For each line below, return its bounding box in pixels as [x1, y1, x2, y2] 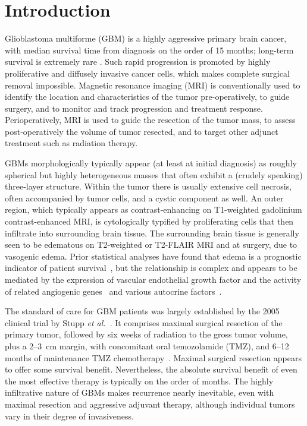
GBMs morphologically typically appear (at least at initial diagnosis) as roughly [5, 157, 297, 169]
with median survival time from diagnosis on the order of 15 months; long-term [5, 43, 294, 56]
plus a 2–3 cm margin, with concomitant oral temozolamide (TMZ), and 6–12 [5, 339, 289, 352]
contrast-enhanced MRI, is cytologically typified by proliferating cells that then [5, 215, 294, 228]
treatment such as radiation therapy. [5, 137, 138, 149]
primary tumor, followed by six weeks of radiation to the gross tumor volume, [5, 328, 288, 340]
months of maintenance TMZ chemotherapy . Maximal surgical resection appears [5, 351, 302, 364]
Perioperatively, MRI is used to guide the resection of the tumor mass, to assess [5, 113, 296, 126]
